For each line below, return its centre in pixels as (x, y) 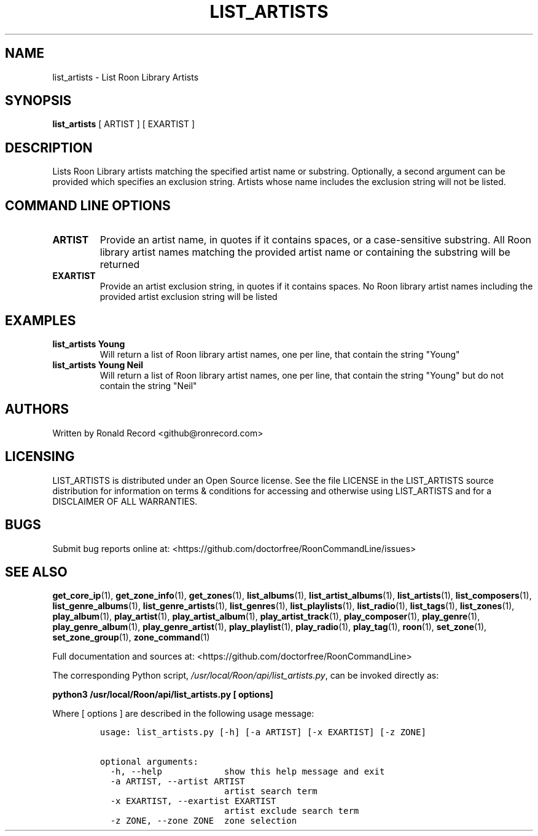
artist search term (271, 791)
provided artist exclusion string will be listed (189, 297)
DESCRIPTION (49, 148)
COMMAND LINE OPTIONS (88, 205)
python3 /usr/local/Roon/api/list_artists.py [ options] (163, 695)
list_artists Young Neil (98, 365)
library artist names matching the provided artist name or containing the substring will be (305, 252)
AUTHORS (37, 409)
